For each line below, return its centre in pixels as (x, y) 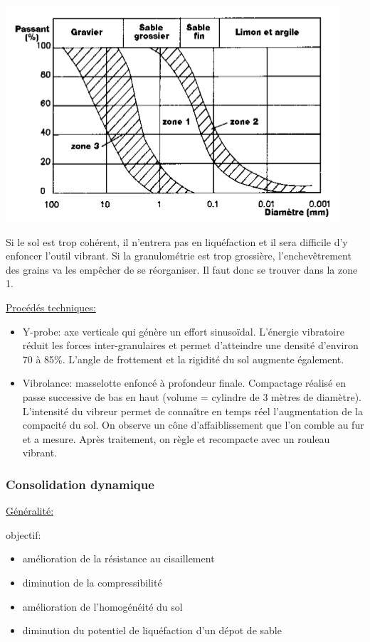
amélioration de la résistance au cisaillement (118, 558)
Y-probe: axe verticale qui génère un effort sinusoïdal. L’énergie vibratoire (183, 331)
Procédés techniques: (51, 307)
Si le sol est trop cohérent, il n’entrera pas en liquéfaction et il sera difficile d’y (177, 241)
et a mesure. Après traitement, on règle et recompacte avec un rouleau (176, 438)
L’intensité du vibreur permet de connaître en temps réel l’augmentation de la (192, 411)
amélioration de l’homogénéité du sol (102, 606)
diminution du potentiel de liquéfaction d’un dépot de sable (152, 630)
